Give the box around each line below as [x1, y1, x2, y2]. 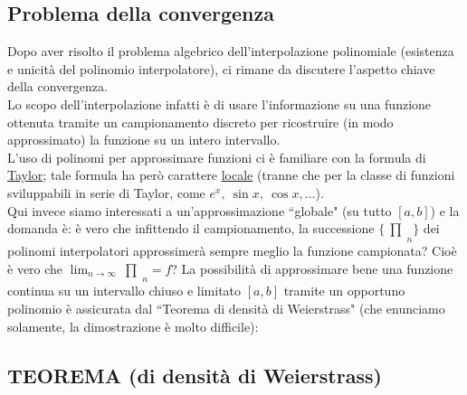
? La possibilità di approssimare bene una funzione [171, 259, 453, 277]
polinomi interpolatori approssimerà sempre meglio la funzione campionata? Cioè [7, 240, 457, 259]
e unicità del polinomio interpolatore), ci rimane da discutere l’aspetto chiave [7, 59, 435, 78]
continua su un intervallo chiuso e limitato [7, 281, 242, 300]
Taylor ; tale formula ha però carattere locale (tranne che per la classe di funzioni [7, 165, 455, 184]
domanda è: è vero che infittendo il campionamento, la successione [7, 219, 375, 238]
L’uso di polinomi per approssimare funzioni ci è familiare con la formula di [7, 147, 426, 166]
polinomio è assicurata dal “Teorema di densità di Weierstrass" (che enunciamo [7, 298, 445, 317]
